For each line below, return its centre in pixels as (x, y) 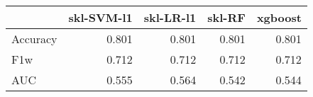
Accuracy (34, 39)
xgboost (279, 17)
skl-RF (226, 17)
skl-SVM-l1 (100, 17)
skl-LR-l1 (170, 17)
